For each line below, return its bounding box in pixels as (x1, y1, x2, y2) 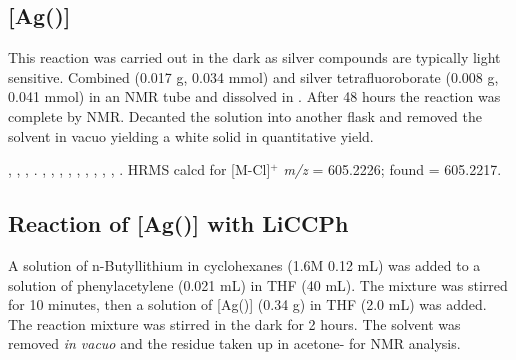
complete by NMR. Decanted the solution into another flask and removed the (8, 105, 482, 126)
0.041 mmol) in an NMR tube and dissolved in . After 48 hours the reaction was (8, 86, 501, 107)
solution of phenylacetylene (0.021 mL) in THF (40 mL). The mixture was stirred (8, 274, 508, 295)
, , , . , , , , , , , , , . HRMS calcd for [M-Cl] (8, 159, 271, 180)
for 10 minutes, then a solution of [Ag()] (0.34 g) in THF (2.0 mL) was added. (8, 294, 487, 315)
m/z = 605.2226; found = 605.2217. (283, 159, 502, 180)
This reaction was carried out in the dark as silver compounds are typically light (8, 47, 501, 68)
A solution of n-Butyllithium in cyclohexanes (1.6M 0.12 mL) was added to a (8, 254, 481, 275)
